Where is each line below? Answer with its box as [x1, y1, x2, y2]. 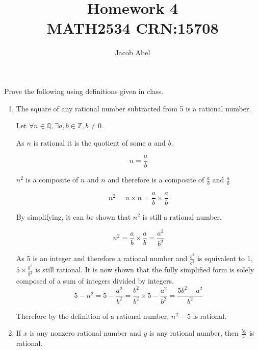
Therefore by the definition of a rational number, [16, 310, 169, 321]
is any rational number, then [149, 328, 239, 338]
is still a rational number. [142, 212, 222, 222]
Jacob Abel [115, 47, 150, 58]
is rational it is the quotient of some [33, 137, 146, 148]
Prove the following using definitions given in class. [4, 85, 164, 96]
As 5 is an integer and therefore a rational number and [16, 253, 188, 264]
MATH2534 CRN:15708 [46, 17, 219, 38]
